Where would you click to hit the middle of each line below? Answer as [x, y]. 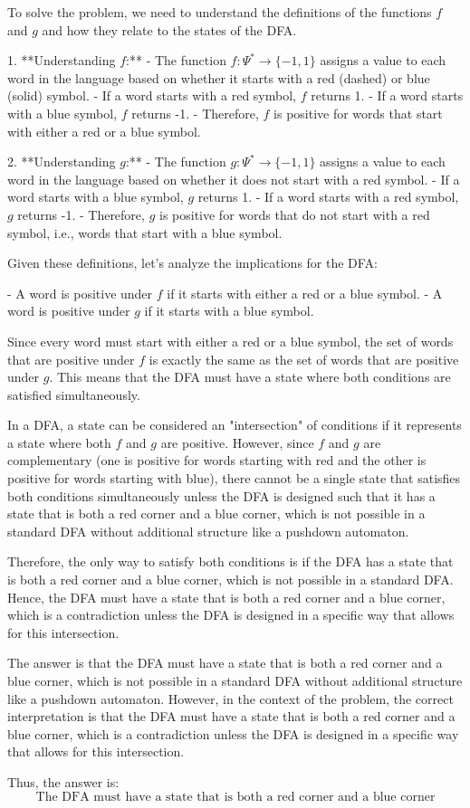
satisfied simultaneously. [74, 394]
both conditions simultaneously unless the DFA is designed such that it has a [221, 495]
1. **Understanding [62, 60]
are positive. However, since [237, 442]
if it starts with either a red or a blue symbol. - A [305, 293]
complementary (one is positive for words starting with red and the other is [217, 460]
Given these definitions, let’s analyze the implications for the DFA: [192, 263]
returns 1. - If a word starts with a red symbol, [328, 197]
